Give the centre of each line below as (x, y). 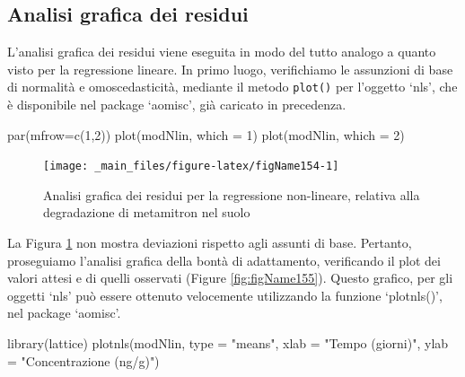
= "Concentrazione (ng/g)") (83, 360)
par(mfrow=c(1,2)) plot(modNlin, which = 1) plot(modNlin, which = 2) (206, 134)
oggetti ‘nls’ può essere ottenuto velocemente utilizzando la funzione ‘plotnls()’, (225, 295)
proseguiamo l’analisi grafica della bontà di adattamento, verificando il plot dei (224, 260)
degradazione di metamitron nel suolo (147, 212)
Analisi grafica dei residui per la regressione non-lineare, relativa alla (232, 194)
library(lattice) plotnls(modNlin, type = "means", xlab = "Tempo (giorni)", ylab (228, 343)
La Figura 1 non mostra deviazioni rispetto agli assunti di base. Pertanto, (210, 243)
